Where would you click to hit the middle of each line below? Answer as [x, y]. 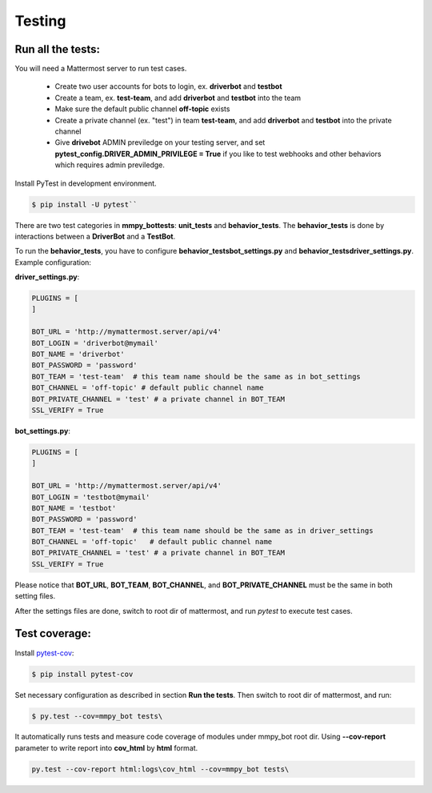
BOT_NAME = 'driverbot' [78, 354]
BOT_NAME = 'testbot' [74, 508]
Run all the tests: [57, 49]
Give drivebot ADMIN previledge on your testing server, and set [160, 142]
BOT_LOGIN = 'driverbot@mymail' [95, 343]
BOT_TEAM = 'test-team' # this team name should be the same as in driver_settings [202, 531]
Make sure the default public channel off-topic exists [142, 109]
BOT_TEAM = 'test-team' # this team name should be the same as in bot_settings [196, 376]
